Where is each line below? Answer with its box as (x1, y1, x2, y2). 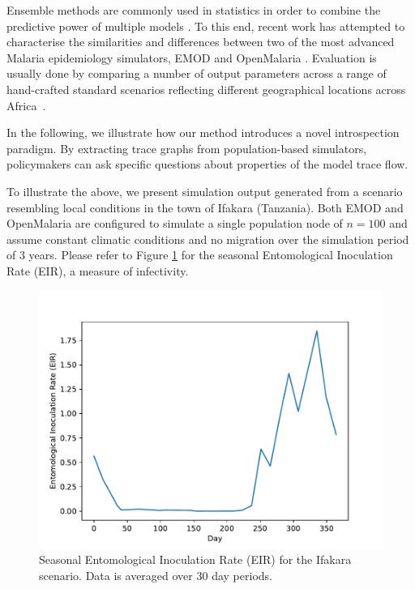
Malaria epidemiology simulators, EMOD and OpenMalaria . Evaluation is (6, 49, 377, 66)
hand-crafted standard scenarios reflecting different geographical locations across (6, 80, 406, 97)
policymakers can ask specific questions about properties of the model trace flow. (6, 156, 409, 173)
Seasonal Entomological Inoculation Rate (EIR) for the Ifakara (39, 551, 352, 568)
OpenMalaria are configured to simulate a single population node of (6, 215, 343, 232)
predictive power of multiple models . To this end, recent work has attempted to (6, 17, 405, 34)
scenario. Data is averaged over (39, 566, 193, 583)
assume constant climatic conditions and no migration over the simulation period (6, 230, 409, 247)
